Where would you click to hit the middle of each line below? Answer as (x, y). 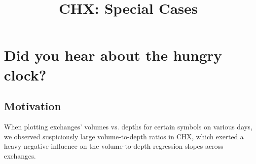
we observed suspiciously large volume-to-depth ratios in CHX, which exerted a (124, 136)
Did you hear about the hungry (113, 55)
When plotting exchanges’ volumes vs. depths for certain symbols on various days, (128, 126)
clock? (25, 74)
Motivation (33, 106)
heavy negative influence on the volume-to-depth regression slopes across (114, 146)
